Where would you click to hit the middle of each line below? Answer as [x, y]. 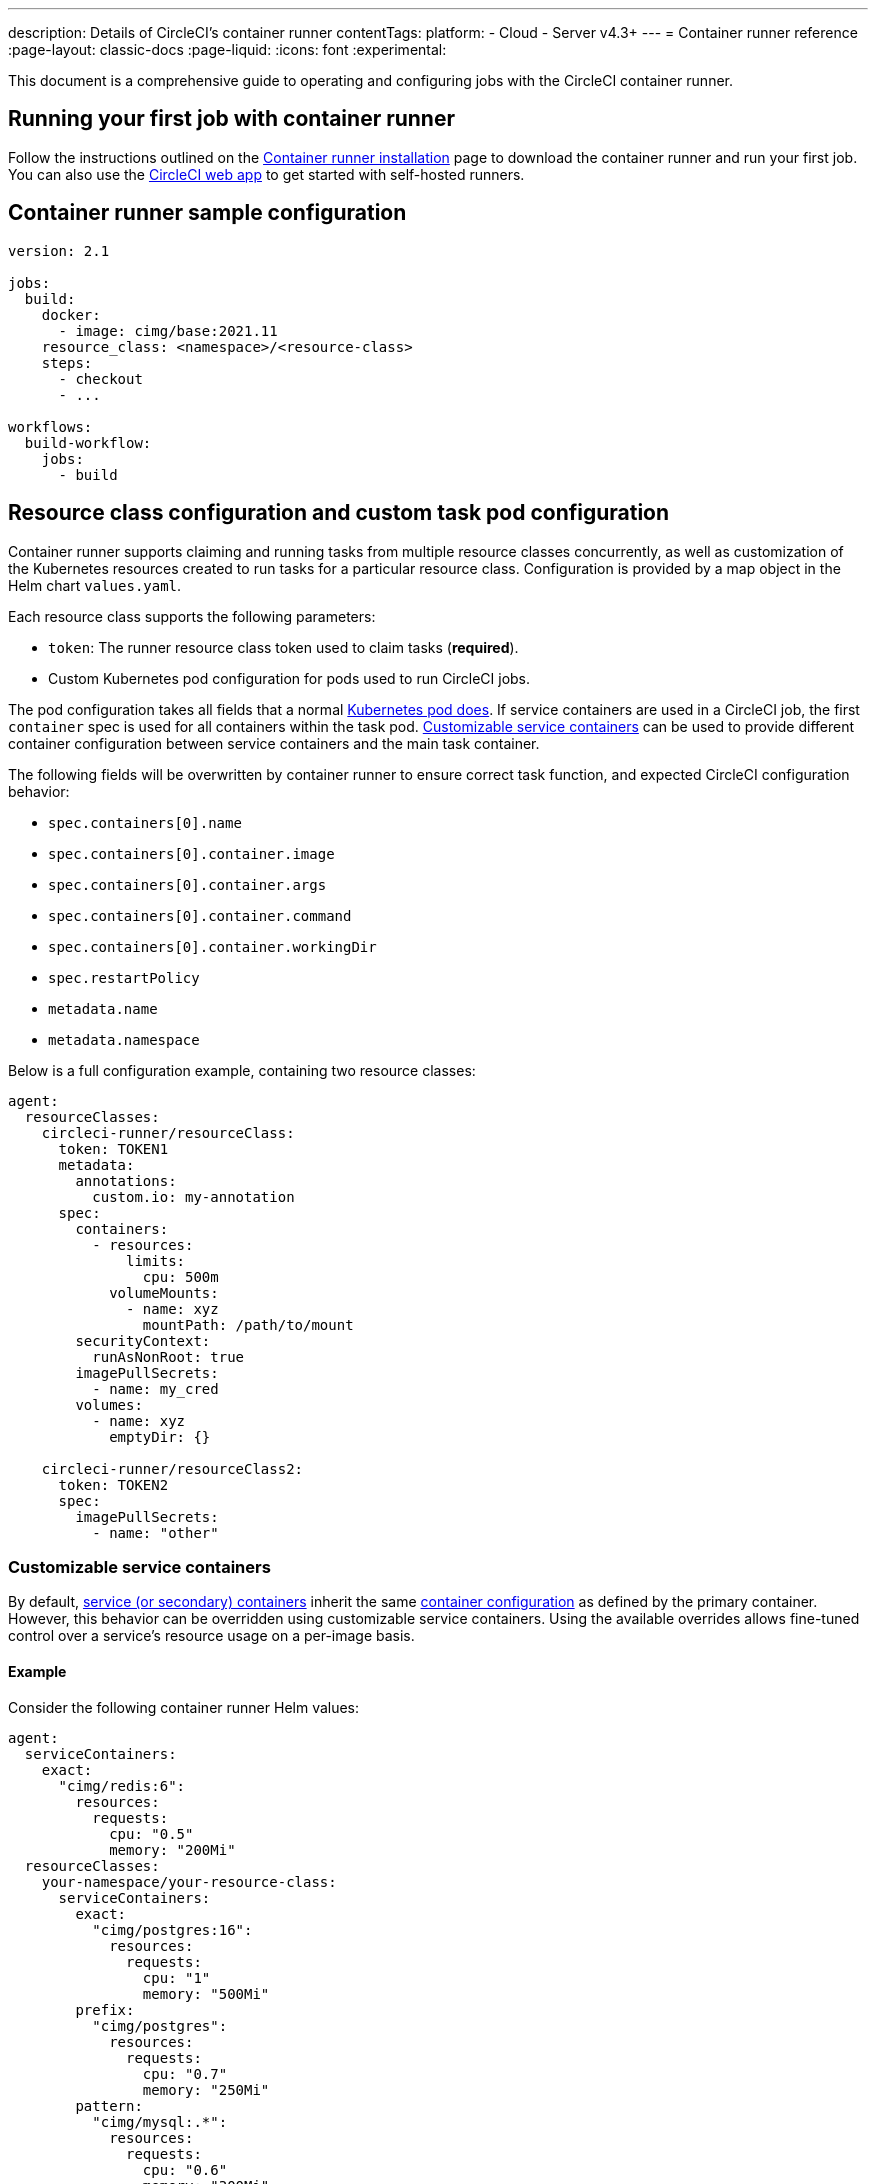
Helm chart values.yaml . [95, 585]
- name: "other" [155, 1532]
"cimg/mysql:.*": [160, 2121]
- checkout [100, 378]
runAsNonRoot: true [168, 1356]
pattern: [109, 2105]
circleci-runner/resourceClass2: [172, 1468]
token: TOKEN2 [113, 1484]
